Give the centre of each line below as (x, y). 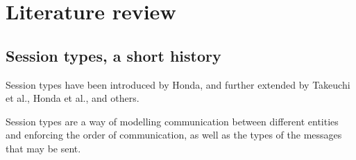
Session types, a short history (113, 55)
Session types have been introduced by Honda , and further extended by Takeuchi (178, 84)
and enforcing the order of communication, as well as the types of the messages (174, 135)
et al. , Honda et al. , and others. (73, 98)
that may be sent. (43, 148)
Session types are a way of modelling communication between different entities (172, 121)
